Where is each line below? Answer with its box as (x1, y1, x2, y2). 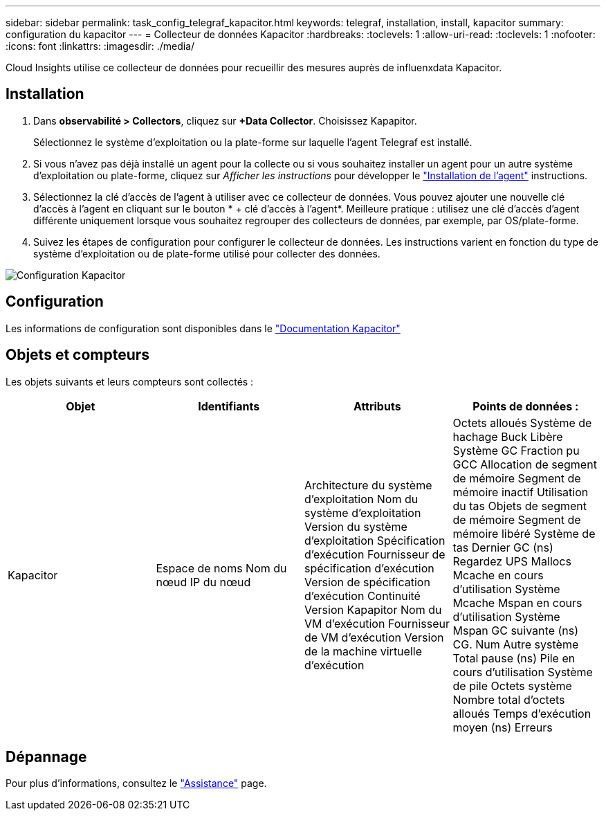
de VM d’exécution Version (304, 630, 444, 644)
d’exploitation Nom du (304, 491, 419, 506)
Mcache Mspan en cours (452, 595, 582, 610)
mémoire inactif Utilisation (452, 484, 589, 499)
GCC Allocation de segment (452, 457, 597, 471)
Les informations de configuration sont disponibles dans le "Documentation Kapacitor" (6, 322, 401, 334)
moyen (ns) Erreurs (452, 720, 553, 734)
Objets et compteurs (6, 346, 150, 364)
